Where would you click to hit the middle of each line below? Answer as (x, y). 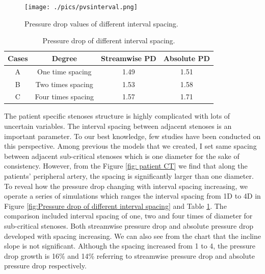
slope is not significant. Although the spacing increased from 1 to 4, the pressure (130, 246)
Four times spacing (64, 97)
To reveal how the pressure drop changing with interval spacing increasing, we (126, 186)
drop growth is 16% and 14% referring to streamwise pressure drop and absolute (129, 255)
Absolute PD (187, 58)
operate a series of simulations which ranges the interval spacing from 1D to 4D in (132, 196)
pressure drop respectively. (45, 266)
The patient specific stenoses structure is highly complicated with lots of (117, 116)
